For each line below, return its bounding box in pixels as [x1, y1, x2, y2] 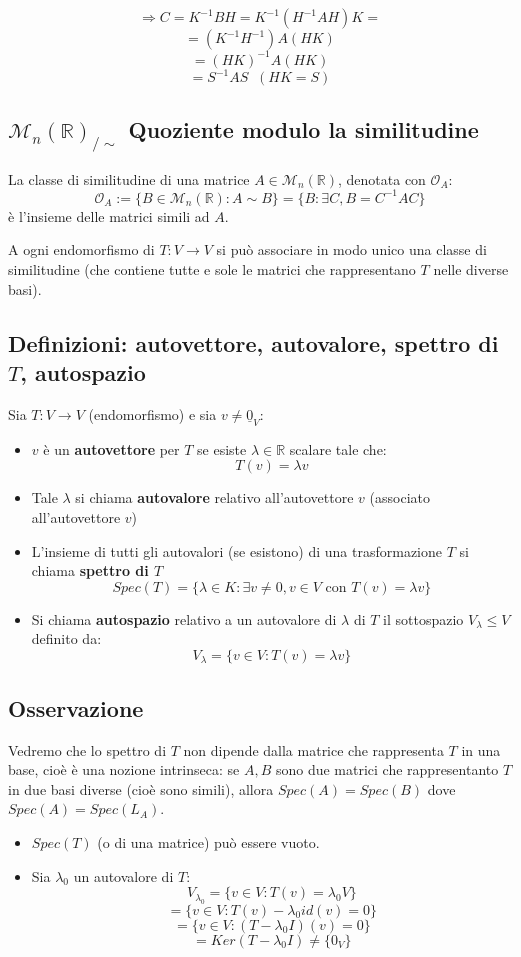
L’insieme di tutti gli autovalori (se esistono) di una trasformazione [31, 540, 442, 561]
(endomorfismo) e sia [88, 403, 217, 424]
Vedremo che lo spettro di [8, 739, 167, 760]
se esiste [197, 438, 247, 459]
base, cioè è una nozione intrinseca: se [8, 759, 240, 780]
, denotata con [338, 168, 426, 189]
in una [461, 739, 501, 760]
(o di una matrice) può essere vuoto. [97, 832, 320, 853]
